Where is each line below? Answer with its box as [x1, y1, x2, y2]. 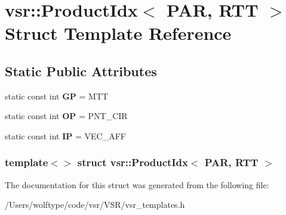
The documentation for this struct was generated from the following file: [5, 178, 269, 191]
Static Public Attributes [5, 61, 157, 80]
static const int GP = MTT [5, 89, 109, 102]
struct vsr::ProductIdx [77, 155, 188, 170]
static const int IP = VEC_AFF [5, 129, 126, 142]
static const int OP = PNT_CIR [5, 110, 128, 122]
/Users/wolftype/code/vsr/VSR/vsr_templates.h [5, 198, 185, 211]
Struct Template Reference [5, 21, 232, 45]
